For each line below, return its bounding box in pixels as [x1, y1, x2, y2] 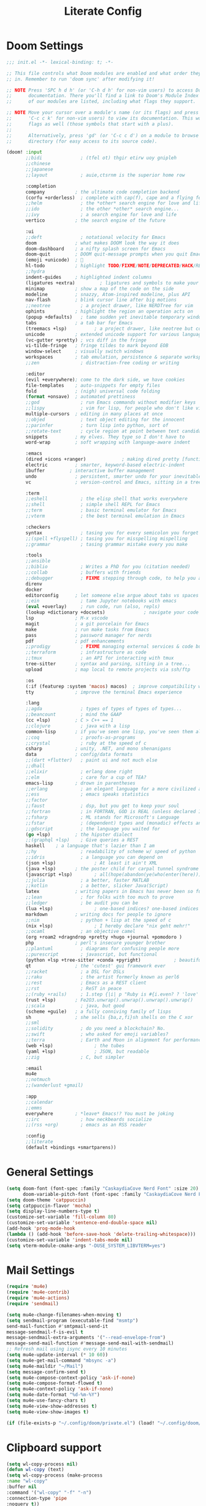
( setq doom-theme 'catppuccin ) [6, 1196, 86, 1203]
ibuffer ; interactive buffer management [25, 467, 155, 474]
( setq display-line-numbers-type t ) [6, 1208, 100, 1214]
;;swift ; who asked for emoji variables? [25, 1031, 169, 1037]
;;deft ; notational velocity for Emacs [25, 234, 166, 240]
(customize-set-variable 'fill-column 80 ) [6, 1214, 116, 1220]
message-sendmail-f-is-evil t [6, 1328, 84, 1335]
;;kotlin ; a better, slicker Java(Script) [25, 883, 169, 889]
